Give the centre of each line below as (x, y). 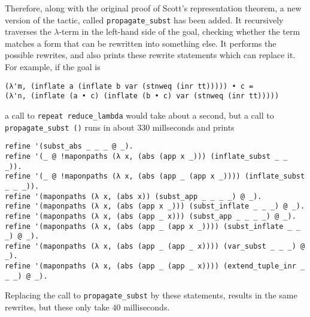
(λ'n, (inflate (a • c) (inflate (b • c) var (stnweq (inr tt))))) (142, 96)
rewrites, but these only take (57, 307)
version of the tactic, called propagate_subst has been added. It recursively (144, 19)
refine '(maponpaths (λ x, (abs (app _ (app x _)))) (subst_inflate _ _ (153, 226)
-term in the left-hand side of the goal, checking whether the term (180, 31)
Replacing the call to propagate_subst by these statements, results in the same (151, 295)
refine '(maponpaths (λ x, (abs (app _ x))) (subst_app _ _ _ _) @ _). (151, 216)
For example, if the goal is (53, 67)
